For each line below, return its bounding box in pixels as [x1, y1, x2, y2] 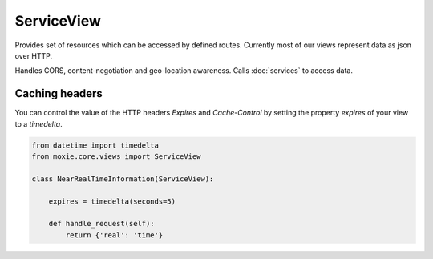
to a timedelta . [14, 119, 63, 128]
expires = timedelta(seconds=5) [48, 196, 176, 206]
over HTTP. [14, 51, 53, 60]
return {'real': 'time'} [65, 230, 164, 240]
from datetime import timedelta [31, 140, 160, 150]
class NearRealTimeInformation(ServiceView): [31, 174, 214, 184]
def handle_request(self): [48, 219, 156, 229]
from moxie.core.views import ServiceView [31, 152, 201, 160]
